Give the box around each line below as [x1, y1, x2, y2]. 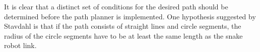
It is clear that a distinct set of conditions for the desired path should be [4, 1, 228, 11]
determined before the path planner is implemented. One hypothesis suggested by [4, 11, 256, 21]
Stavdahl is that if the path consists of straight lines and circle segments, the [4, 21, 241, 31]
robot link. [4, 40, 37, 51]
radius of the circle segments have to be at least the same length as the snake [4, 30, 243, 41]
